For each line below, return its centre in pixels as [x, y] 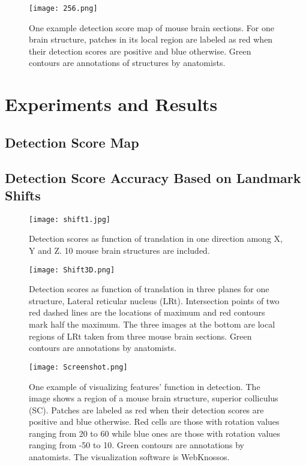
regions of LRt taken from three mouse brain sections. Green [140, 336]
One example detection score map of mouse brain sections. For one [151, 27]
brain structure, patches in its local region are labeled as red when [151, 39]
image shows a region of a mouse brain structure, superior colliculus [154, 398]
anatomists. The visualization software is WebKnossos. [129, 457]
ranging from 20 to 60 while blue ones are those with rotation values [154, 433]
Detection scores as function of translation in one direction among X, [156, 238]
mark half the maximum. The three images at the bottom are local [152, 324]
